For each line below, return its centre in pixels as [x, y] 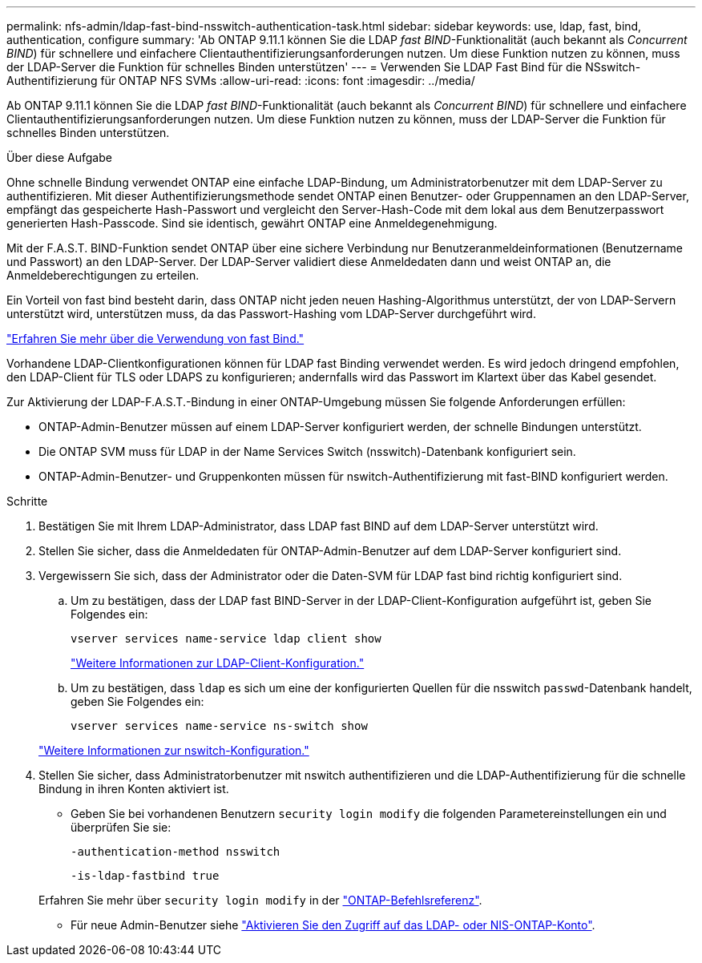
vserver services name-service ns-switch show [219, 726]
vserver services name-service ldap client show [226, 639]
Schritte [27, 501]
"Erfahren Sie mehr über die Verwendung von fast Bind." [155, 338]
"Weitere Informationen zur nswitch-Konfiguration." [174, 750]
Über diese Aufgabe [59, 157]
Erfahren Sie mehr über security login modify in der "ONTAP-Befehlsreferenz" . [260, 900]
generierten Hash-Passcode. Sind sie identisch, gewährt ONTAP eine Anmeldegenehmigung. [252, 223]
